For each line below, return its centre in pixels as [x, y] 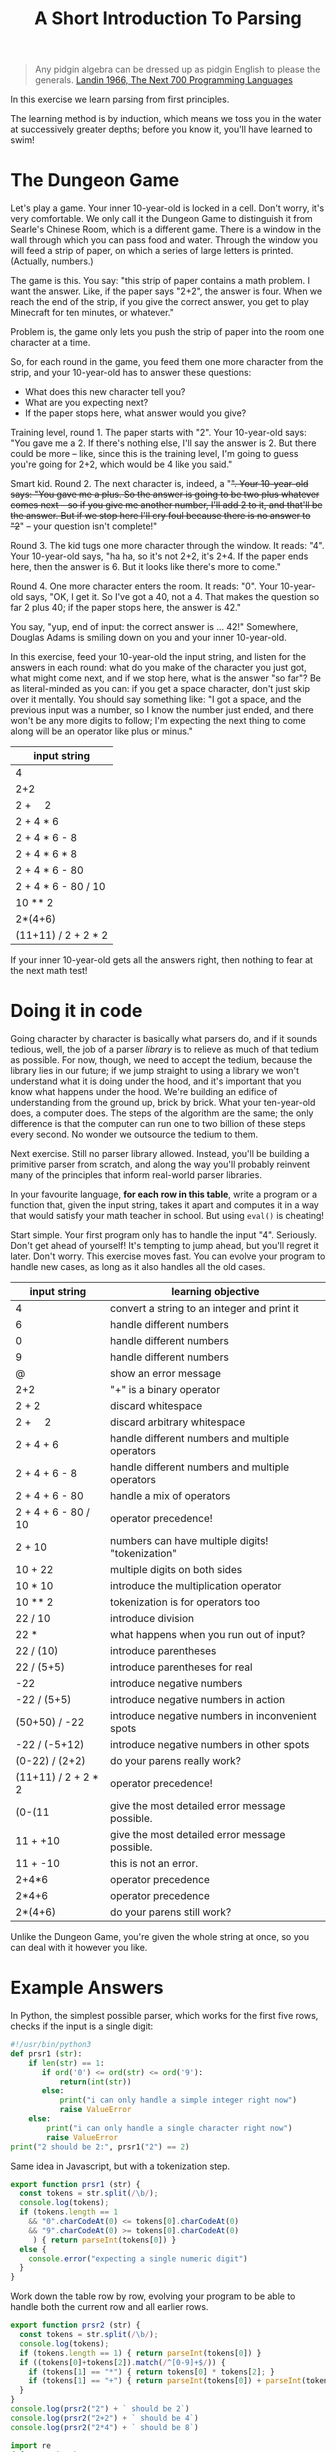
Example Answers [87, 1988]
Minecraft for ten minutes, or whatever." [92, 313]
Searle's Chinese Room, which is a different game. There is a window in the [166, 229]
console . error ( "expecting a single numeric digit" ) [138, 2258]
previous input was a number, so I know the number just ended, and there [162, 710]
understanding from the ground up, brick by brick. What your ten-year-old [163, 1103]
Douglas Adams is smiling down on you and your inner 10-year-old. [148, 638]
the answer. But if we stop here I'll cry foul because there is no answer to [160, 516]
